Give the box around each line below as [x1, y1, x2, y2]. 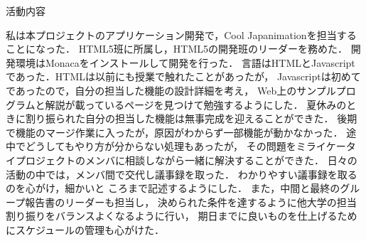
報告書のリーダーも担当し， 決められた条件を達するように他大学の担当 [25, 194, 357, 209]
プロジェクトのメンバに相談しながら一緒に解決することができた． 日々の [15, 152, 357, 167]
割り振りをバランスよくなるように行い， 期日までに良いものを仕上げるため [6, 208, 357, 223]
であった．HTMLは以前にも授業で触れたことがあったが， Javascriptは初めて [6, 69, 361, 84]
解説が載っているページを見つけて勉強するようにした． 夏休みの [45, 97, 347, 112]
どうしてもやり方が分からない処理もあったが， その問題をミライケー [25, 139, 346, 154]
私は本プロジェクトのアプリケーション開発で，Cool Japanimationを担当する [6, 27, 357, 42]
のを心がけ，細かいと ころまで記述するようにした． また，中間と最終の [6, 181, 340, 196]
